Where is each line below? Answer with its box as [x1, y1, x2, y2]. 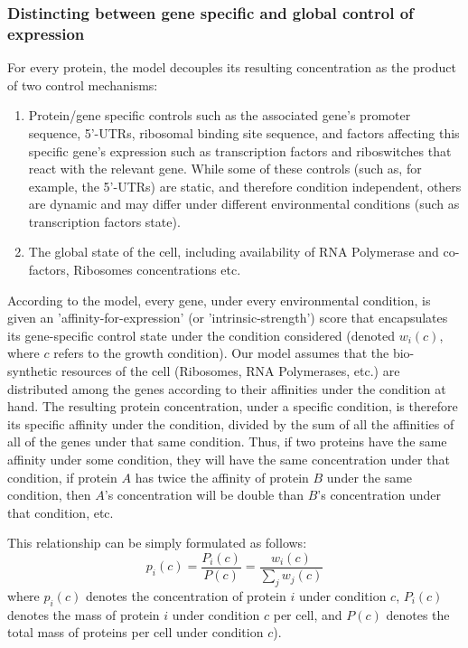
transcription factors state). [28, 211, 181, 230]
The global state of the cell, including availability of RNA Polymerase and [28, 242, 439, 261]
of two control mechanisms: [7, 75, 158, 94]
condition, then [7, 485, 91, 504]
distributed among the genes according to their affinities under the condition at [7, 379, 446, 398]
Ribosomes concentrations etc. [73, 260, 241, 279]
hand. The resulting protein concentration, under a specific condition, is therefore [7, 397, 458, 416]
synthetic [7, 362, 58, 380]
